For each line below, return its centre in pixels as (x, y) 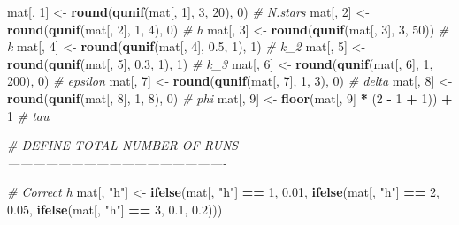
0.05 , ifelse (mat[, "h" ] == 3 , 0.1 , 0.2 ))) (115, 209)
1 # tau (28, 115)
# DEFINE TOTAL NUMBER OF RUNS (123, 145)
